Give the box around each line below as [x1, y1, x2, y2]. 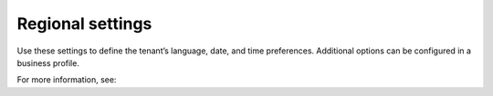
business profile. [16, 57, 79, 68]
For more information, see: [16, 74, 117, 85]
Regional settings [16, 14, 152, 34]
